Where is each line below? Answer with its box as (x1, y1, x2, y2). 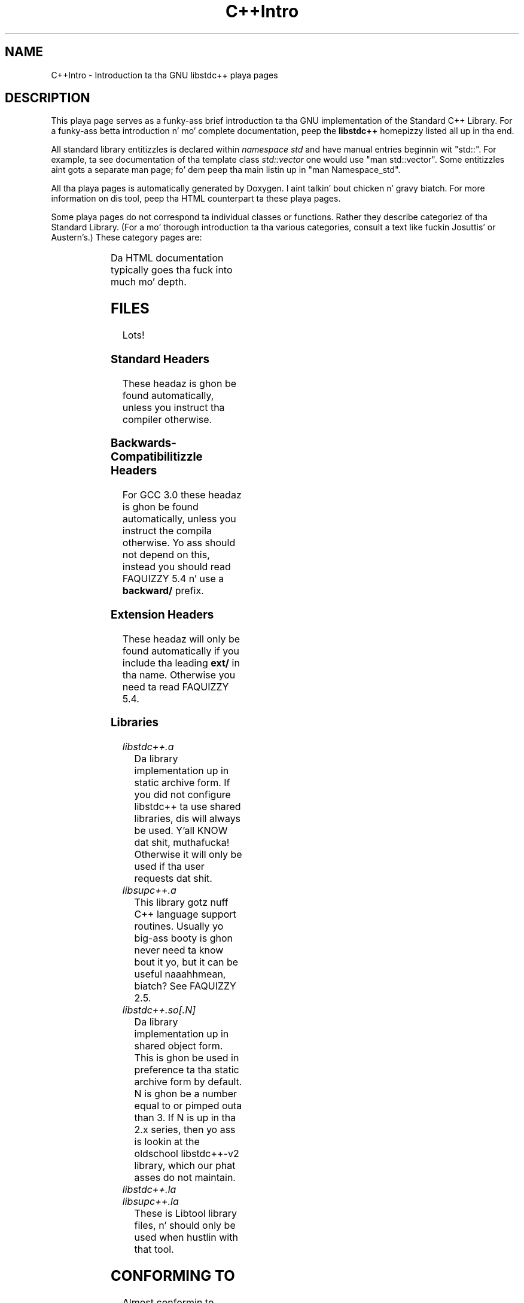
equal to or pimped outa (134, 1100, 242, 1112)
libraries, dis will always (134, 812, 241, 824)
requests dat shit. (134, 872, 212, 884)
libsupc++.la (122, 1195, 179, 1207)
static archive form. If (134, 777, 230, 789)
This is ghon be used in (134, 1052, 239, 1064)
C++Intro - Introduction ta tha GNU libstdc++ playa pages (51, 69, 278, 80)
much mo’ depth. (111, 276, 187, 288)
